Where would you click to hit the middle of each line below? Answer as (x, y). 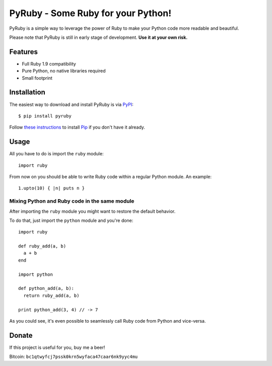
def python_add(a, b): (46, 288)
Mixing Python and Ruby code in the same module (72, 201)
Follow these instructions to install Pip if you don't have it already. (77, 127)
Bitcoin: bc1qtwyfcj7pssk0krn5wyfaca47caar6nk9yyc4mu (74, 357)
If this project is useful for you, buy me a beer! (57, 347)
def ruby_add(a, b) (42, 246)
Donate (21, 335)
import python (36, 274)
